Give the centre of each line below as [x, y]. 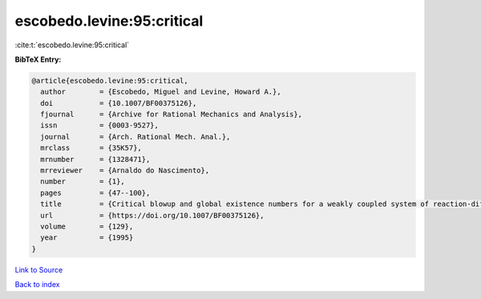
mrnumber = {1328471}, [95, 159]
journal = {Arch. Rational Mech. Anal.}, [135, 137]
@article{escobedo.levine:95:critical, [110, 81]
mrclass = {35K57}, [91, 148]
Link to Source [39, 269]
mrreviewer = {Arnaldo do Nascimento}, [125, 171]
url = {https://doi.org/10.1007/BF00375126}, [152, 215]
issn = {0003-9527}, [100, 125]
